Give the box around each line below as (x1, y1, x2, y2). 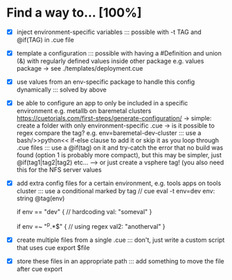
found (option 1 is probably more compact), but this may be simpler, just (16, 151, 222, 159)
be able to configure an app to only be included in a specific (16, 99, 188, 107)
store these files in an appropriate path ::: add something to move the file (16, 256, 224, 265)
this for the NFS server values (16, 166, 102, 174)
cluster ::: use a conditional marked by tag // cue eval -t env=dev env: (16, 187, 215, 195)
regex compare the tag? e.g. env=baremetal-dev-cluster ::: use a (16, 129, 202, 137)
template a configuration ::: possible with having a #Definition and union (16, 49, 222, 57)
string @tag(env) (16, 194, 65, 202)
